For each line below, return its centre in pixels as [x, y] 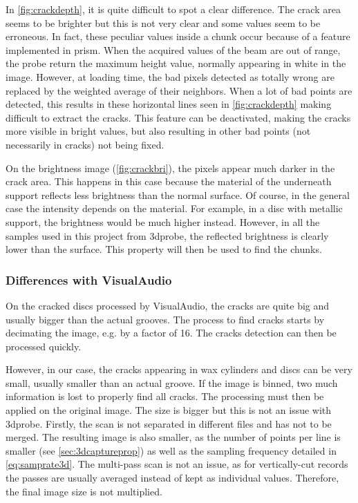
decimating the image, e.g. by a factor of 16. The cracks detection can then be [171, 333]
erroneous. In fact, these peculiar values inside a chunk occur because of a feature [178, 36]
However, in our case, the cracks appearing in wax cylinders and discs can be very [179, 369]
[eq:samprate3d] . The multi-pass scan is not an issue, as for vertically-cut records [177, 464]
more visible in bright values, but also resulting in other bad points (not [158, 131]
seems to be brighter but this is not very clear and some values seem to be [163, 22]
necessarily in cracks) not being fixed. [85, 144]
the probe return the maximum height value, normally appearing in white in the [176, 63]
